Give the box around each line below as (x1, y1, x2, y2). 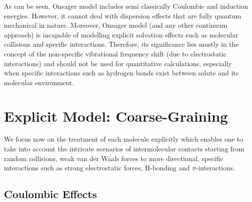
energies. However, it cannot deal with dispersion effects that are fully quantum (4, 10, 241, 20)
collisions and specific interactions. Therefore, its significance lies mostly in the (4, 39, 239, 49)
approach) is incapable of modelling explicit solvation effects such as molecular (4, 29, 238, 39)
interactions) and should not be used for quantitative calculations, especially (4, 58, 232, 68)
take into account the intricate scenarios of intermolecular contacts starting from (4, 144, 245, 154)
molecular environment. (4, 77, 74, 87)
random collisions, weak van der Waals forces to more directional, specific (4, 153, 223, 163)
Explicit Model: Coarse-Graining (4, 106, 228, 126)
